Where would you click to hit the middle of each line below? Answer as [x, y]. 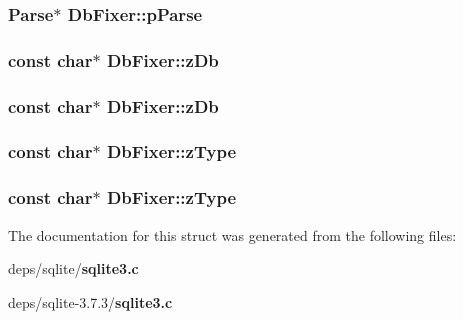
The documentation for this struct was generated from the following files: [232, 234]
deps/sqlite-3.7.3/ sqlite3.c [90, 301]
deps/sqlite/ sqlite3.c [73, 268]
